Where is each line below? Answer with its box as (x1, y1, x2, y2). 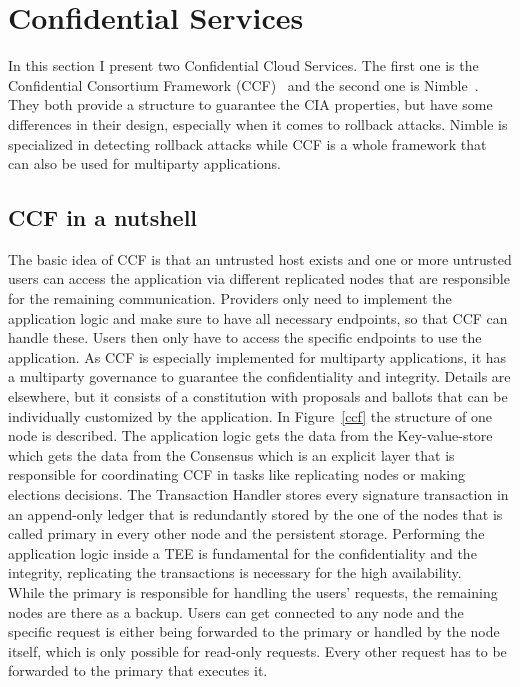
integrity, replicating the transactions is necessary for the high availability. (8, 562, 462, 583)
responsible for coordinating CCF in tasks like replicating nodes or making (8, 464, 465, 485)
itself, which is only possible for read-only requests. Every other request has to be (8, 640, 507, 661)
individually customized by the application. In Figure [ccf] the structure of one (8, 405, 492, 426)
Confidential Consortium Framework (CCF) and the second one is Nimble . (8, 74, 479, 95)
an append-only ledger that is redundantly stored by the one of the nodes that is (8, 503, 503, 524)
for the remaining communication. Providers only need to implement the (8, 288, 452, 309)
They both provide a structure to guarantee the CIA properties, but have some (8, 94, 493, 115)
